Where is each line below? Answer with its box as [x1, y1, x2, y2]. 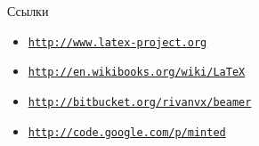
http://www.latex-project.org [28, 36, 207, 49]
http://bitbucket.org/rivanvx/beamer [28, 95, 252, 109]
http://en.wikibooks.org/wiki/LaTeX [28, 66, 246, 79]
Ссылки [7, 2, 49, 20]
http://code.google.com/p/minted [28, 126, 226, 139]
